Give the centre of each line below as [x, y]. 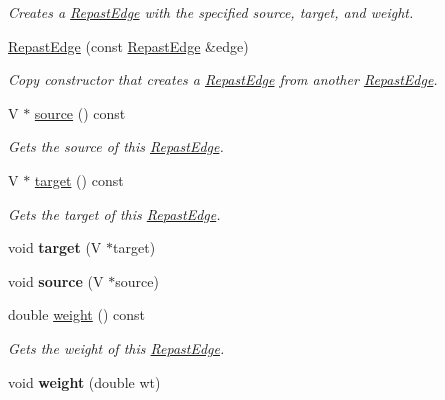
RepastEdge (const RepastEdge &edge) [128, 45]
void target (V [55, 247]
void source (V [56, 280]
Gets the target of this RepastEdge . [114, 213]
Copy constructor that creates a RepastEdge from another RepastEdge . [223, 79]
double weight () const [76, 314]
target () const [79, 179]
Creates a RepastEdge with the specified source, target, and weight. [211, 12]
